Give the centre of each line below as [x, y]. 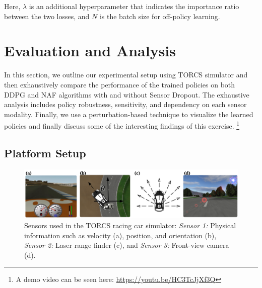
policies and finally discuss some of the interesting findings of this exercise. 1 [122, 125]
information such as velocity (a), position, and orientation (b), [120, 235]
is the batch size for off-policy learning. [160, 16]
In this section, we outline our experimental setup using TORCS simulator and [126, 75]
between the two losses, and [47, 16]
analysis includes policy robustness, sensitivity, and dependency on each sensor [125, 104]
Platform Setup [45, 153]
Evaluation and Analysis [90, 51]
